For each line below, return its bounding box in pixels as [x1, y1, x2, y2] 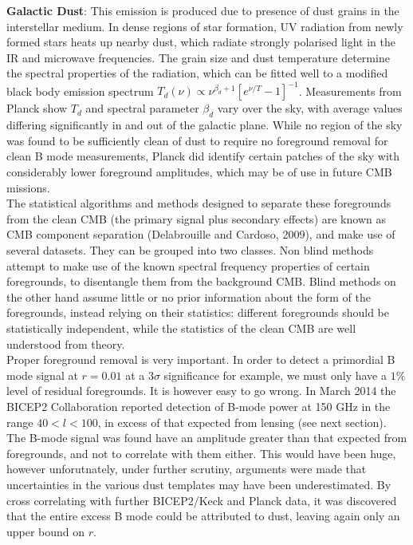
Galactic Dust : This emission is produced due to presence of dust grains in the [6, 2, 399, 18]
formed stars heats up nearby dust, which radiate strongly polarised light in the [6, 34, 396, 50]
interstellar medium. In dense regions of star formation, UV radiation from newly [6, 18, 403, 34]
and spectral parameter [85, 100, 199, 117]
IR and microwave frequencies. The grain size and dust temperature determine [6, 49, 390, 65]
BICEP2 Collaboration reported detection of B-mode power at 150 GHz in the [6, 397, 391, 414]
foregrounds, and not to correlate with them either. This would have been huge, [6, 444, 396, 461]
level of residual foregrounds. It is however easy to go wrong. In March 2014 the [6, 382, 396, 399]
